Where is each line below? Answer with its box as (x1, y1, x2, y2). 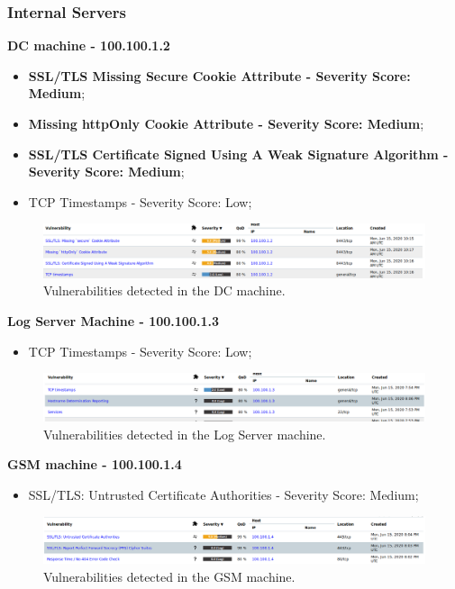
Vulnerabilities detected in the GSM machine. (43, 566, 296, 585)
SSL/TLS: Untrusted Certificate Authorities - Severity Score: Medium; (28, 485, 419, 503)
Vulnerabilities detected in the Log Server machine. (43, 424, 326, 443)
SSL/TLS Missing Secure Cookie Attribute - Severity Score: (28, 66, 411, 85)
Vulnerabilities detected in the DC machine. (43, 281, 286, 300)
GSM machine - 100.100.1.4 (7, 455, 182, 474)
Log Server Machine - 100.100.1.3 (7, 312, 219, 331)
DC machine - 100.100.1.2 (7, 36, 170, 55)
